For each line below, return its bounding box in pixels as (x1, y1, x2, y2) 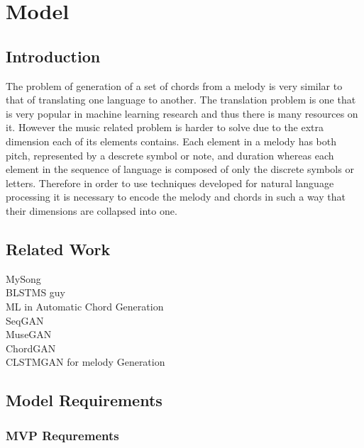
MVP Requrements (6, 426, 119, 444)
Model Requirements (6, 389, 162, 411)
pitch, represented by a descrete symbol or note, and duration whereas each (6, 147, 334, 162)
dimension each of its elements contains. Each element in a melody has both (6, 133, 337, 148)
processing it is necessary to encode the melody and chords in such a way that (6, 189, 346, 204)
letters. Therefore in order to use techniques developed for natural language (6, 175, 334, 190)
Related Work (6, 237, 111, 259)
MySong (6, 271, 41, 286)
